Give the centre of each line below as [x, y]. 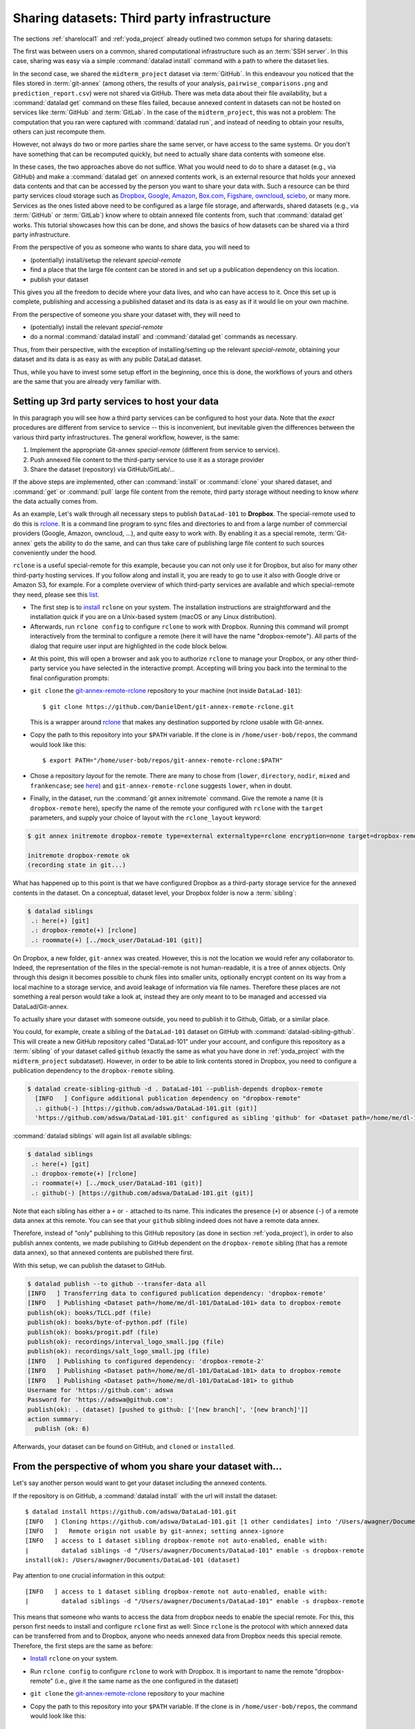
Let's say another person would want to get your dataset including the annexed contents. [140, 1483]
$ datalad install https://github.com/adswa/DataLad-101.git [131, 1512]
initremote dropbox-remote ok [79, 855]
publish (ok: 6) [62, 1429]
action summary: [55, 1419]
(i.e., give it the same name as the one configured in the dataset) [146, 1681]
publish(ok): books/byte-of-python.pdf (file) [108, 1322]
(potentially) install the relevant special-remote [96, 327]
